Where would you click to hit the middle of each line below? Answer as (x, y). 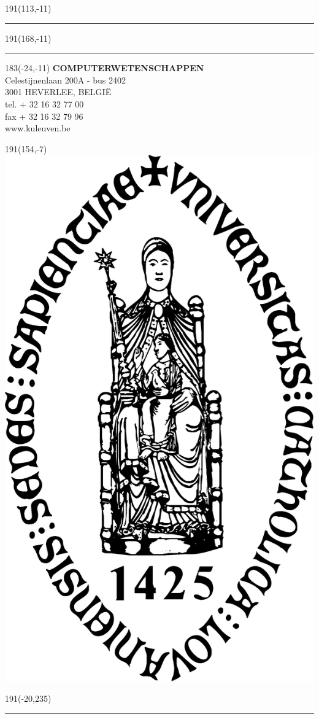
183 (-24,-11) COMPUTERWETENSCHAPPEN (105, 68)
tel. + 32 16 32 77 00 (44, 103)
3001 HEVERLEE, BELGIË (58, 92)
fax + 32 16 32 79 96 (44, 116)
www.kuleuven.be (38, 128)
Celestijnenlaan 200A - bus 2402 (65, 80)
